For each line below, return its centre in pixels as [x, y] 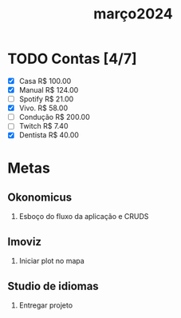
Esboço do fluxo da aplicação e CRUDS [84, 217]
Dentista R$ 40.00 [49, 135]
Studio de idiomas [53, 286]
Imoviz [24, 242]
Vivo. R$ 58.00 [43, 108]
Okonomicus [40, 197]
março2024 [133, 14]
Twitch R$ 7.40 [43, 126]
